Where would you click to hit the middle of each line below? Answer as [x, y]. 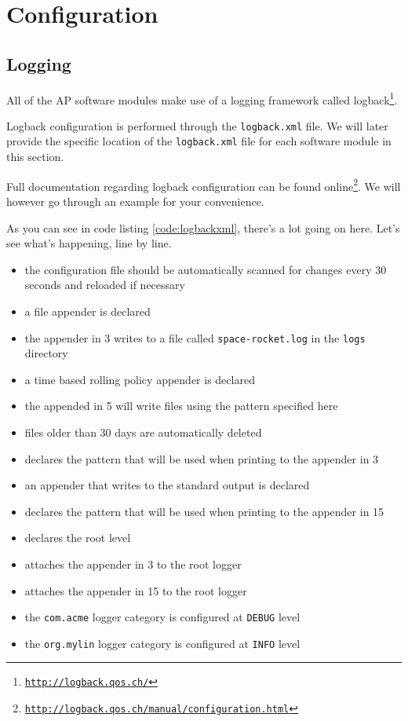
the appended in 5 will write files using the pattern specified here [181, 406]
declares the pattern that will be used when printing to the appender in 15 [204, 511]
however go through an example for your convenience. [135, 201]
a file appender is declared [87, 311]
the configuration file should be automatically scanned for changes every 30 [206, 269]
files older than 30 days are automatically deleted [143, 432]
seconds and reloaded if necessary [105, 285]
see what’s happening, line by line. [89, 243]
